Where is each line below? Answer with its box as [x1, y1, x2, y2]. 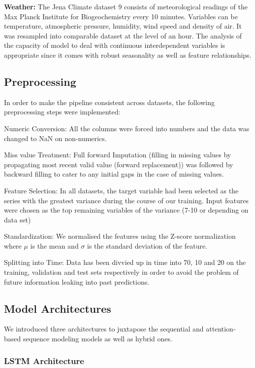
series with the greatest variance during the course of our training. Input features [4, 195, 249, 205]
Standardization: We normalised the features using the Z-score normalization [4, 231, 236, 241]
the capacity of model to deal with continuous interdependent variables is [4, 40, 225, 50]
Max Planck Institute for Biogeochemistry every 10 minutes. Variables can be [4, 11, 238, 21]
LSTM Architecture [4, 354, 84, 367]
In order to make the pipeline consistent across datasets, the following [4, 97, 215, 107]
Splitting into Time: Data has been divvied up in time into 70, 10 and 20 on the [4, 257, 246, 267]
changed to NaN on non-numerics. [4, 133, 107, 143]
